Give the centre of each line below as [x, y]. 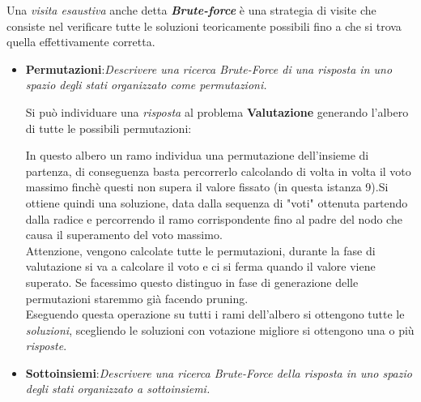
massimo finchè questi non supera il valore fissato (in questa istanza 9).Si [207, 187]
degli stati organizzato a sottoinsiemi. [118, 389]
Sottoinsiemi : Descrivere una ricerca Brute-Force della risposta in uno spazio [219, 372]
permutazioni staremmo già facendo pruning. [137, 298]
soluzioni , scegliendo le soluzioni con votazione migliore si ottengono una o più [220, 329]
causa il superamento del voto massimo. [124, 235]
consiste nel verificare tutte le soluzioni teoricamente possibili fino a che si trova [204, 26]
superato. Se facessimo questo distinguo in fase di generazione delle [192, 282]
